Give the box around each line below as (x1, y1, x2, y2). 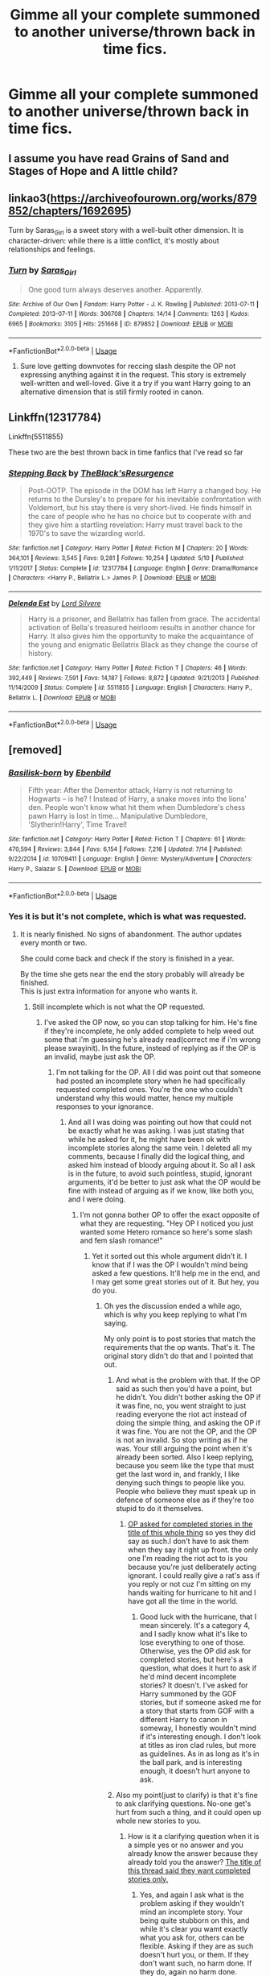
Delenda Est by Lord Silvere (8, 599, 102, 608)
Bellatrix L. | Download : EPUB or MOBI (8, 694, 117, 702)
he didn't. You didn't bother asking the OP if (116, 1392, 261, 1401)
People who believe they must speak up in (116, 1486, 256, 1496)
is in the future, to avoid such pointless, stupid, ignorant (67, 1169, 252, 1178)
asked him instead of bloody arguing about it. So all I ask (67, 1160, 256, 1169)
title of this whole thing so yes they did (127, 1527, 256, 1537)
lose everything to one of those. (139, 1638, 246, 1647)
